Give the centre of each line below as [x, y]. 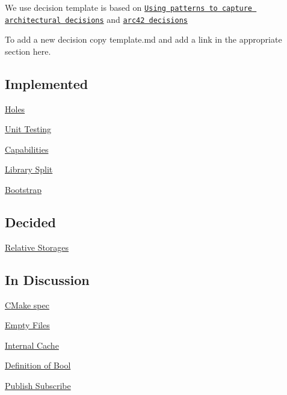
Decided [30, 222]
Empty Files [27, 325]
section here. [28, 51]
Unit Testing [28, 129]
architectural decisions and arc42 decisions [96, 19]
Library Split [29, 169]
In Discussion [47, 279]
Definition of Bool [38, 365]
